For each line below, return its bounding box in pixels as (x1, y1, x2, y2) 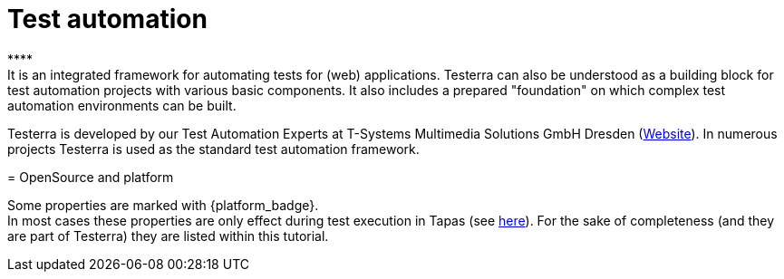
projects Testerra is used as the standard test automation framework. (7, 140, 420, 157)
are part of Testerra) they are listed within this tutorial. (7, 227, 329, 244)
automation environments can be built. (7, 97, 237, 113)
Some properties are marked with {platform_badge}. (7, 197, 319, 213)
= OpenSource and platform (7, 168, 174, 185)
